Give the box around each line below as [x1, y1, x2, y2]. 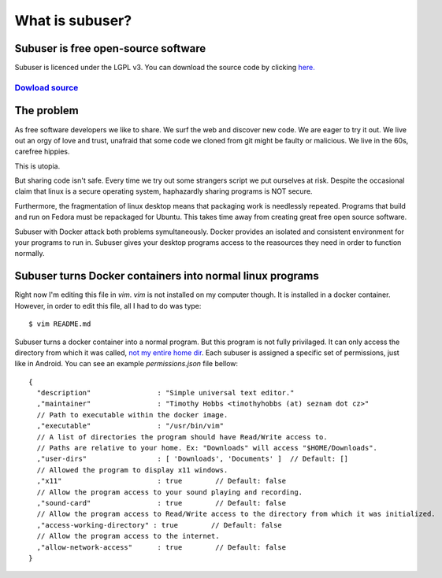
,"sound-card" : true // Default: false [36, 498, 287, 507]
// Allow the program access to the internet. [36, 532, 220, 541]
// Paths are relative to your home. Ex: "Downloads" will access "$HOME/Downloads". [36, 443, 378, 453]
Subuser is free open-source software [14, 42, 206, 55]
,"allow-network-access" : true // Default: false [36, 543, 287, 551]
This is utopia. [14, 161, 61, 171]
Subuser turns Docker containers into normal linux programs [14, 269, 319, 283]
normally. [14, 249, 45, 258]
